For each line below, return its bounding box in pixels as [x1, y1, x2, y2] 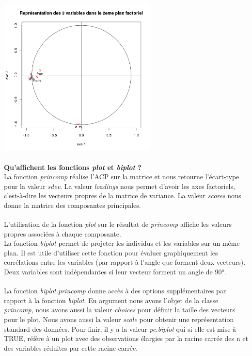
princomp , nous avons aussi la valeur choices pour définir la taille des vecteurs [4, 305, 236, 315]
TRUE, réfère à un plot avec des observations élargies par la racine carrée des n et [4, 333, 248, 343]
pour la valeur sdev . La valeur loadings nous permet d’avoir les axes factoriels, [4, 181, 235, 191]
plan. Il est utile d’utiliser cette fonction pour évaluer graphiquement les [4, 247, 218, 257]
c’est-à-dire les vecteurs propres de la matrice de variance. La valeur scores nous [4, 190, 241, 201]
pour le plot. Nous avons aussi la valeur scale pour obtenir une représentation [4, 314, 234, 324]
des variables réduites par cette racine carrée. [4, 342, 138, 353]
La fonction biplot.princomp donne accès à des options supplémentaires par [4, 286, 226, 296]
